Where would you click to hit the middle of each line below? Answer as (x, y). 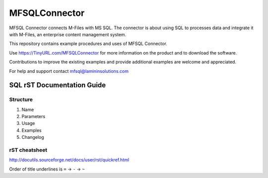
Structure (21, 100)
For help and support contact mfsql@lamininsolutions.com (69, 71)
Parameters (33, 117)
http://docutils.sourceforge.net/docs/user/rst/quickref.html (69, 160)
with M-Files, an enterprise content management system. (68, 34)
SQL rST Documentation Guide (58, 85)
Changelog (33, 137)
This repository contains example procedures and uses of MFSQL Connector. (88, 44)
